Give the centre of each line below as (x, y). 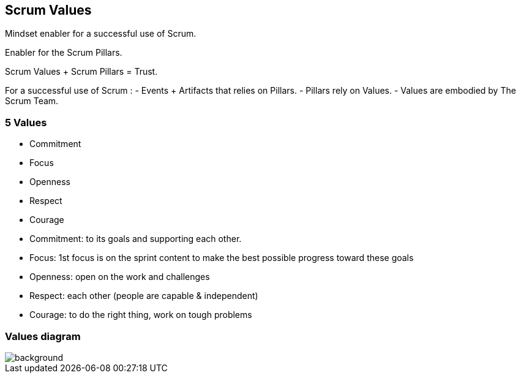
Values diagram (43, 336)
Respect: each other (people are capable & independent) (144, 296)
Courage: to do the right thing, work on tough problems (141, 315)
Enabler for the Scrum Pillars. (64, 53)
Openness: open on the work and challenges (120, 277)
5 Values (26, 122)
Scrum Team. (32, 101)
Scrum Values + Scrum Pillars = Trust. (81, 72)
